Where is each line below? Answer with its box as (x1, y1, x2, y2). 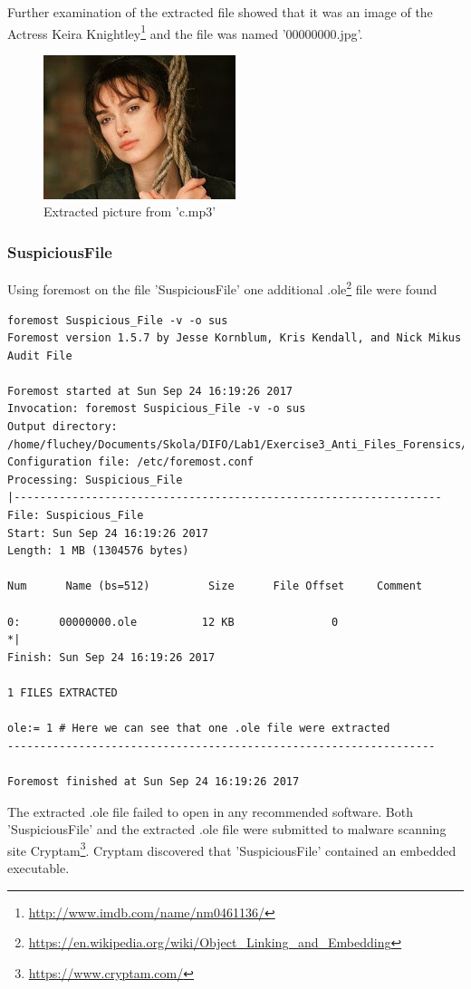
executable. (7, 858, 70, 877)
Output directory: (7, 420, 118, 434)
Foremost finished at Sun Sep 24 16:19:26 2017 (7, 774, 300, 788)
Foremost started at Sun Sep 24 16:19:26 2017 (7, 384, 293, 398)
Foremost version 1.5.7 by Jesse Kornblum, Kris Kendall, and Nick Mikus (7, 331, 462, 345)
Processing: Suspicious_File (7, 473, 183, 486)
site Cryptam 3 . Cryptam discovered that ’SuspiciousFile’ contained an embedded (7, 838, 457, 859)
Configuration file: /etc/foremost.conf (7, 456, 255, 469)
